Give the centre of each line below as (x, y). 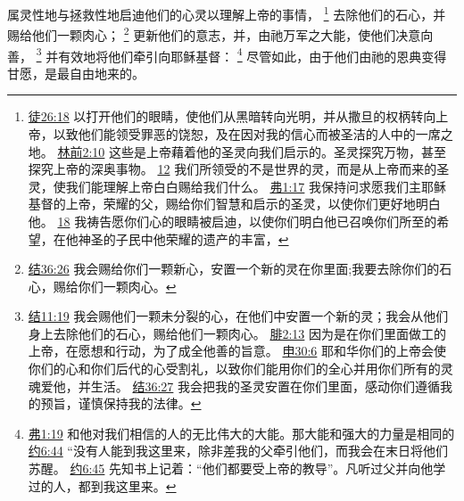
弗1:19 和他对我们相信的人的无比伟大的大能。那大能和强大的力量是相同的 (241, 433)
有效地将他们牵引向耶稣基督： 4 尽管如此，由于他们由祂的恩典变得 (253, 54)
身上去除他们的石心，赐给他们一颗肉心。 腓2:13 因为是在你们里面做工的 (237, 333)
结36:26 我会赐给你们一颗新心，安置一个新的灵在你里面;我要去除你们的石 (240, 269)
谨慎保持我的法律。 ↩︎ (140, 403)
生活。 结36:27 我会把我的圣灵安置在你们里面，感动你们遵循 (265, 386)
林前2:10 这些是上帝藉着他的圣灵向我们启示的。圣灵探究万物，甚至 (252, 151)
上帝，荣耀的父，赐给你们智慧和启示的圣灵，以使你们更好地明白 (253, 204)
